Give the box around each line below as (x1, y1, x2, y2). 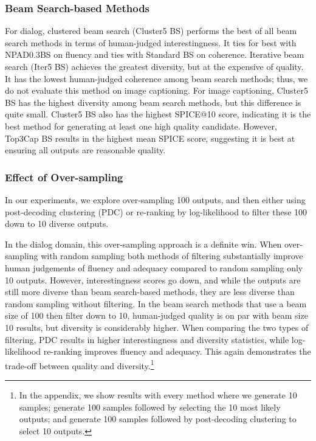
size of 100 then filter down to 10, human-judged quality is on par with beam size (5, 309, 308, 322)
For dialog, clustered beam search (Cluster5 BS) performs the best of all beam (5, 24, 297, 37)
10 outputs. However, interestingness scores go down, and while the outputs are (5, 273, 301, 286)
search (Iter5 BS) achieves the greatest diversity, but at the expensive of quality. (5, 60, 304, 72)
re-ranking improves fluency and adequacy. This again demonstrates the (43, 345, 311, 358)
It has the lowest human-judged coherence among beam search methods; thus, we (5, 72, 308, 85)
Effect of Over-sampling (5, 169, 123, 184)
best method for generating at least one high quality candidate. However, (5, 119, 277, 132)
